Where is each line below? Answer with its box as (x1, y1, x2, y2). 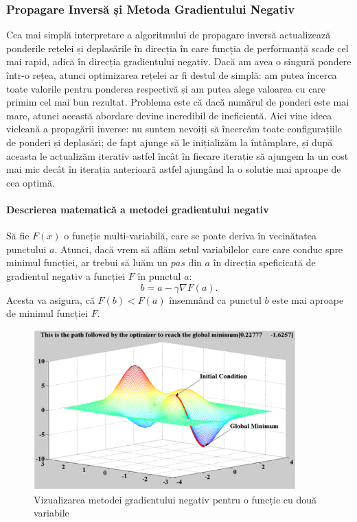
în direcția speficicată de (213, 255, 316, 270)
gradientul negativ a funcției (6, 268, 126, 283)
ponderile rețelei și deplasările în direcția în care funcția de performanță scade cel (6, 40, 349, 55)
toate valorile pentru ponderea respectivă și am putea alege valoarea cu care (6, 81, 326, 95)
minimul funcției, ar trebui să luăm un (6, 255, 168, 270)
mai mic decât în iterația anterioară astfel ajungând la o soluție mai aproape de (6, 162, 341, 176)
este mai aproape (272, 292, 344, 307)
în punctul (137, 268, 181, 283)
